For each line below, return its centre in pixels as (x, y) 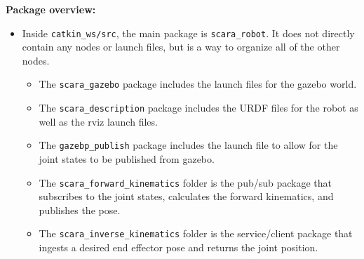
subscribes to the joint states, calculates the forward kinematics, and (186, 196)
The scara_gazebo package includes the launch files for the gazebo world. (198, 84)
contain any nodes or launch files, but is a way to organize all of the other (181, 47)
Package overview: (51, 9)
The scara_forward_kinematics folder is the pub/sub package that (186, 182)
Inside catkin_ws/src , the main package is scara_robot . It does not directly (188, 33)
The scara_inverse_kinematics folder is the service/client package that (196, 233)
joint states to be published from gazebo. (127, 159)
